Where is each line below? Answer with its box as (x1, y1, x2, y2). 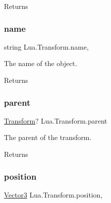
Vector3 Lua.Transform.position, (4, 189, 103, 200)
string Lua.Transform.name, (4, 41, 89, 52)
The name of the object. (4, 58, 77, 68)
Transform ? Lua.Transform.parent (4, 115, 108, 126)
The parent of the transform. (4, 132, 92, 142)
